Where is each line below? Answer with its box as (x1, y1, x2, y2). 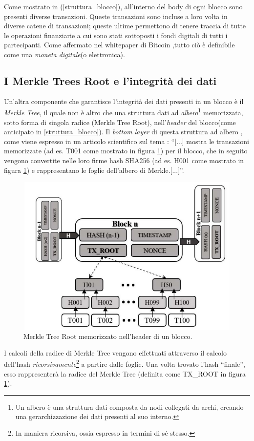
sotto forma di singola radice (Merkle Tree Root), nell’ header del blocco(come (4, 117, 236, 127)
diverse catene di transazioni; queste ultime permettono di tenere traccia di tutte (4, 21, 246, 31)
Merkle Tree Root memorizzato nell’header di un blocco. (23, 331, 192, 341)
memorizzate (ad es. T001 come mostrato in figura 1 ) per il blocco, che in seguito (4, 146, 248, 156)
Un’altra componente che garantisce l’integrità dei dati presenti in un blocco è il (4, 96, 244, 106)
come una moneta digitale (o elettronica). (4, 49, 125, 59)
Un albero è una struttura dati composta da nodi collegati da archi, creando (15, 401, 244, 412)
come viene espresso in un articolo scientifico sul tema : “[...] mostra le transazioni (4, 136, 249, 146)
